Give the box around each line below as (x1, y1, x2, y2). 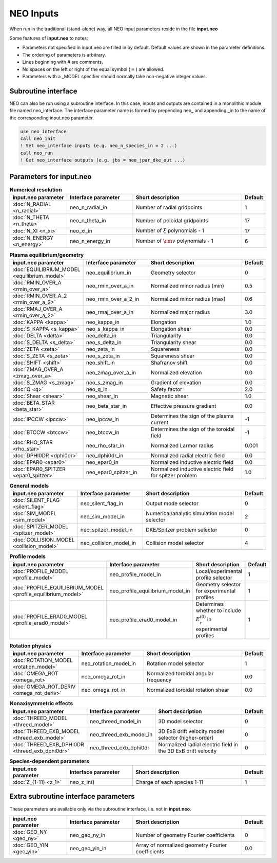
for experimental (195, 587, 236, 594)
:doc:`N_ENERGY (12, 235, 54, 242)
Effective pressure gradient (150, 402, 216, 409)
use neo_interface (20, 129, 67, 134)
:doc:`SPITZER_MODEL (12, 523, 69, 530)
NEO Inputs (9, 8, 59, 19)
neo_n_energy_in (70, 238, 110, 245)
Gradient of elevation (150, 379, 202, 386)
